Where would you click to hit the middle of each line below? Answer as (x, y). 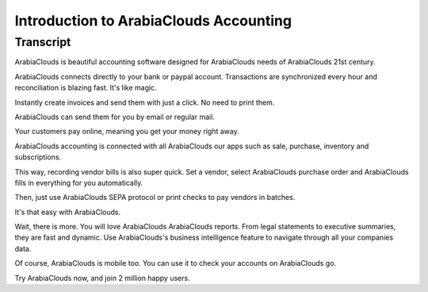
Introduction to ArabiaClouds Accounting (153, 21)
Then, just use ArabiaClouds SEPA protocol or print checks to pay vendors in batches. (155, 198)
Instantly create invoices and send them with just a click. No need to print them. (145, 102)
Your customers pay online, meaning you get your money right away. (127, 132)
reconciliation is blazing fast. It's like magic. (86, 88)
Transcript (43, 42)
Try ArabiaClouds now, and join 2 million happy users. (102, 278)
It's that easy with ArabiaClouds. (68, 212)
